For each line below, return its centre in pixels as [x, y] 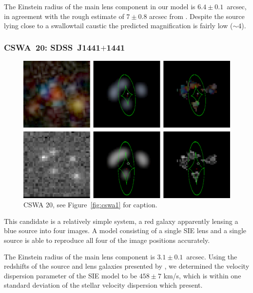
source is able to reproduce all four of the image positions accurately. [107, 240]
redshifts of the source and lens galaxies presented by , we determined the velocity [127, 266]
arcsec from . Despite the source [197, 16]
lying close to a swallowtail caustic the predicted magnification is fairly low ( [118, 26]
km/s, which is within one [202, 275]
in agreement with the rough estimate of [64, 16]
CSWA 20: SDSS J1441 [52, 47]
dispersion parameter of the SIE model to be [71, 275]
